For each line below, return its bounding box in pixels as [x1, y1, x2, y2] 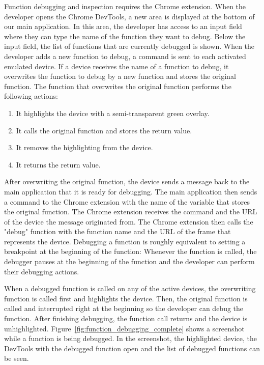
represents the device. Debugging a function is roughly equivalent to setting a [4, 236, 246, 246]
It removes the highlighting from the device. [16, 142, 153, 153]
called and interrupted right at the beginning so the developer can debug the [4, 303, 244, 314]
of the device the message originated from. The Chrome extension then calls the [4, 216, 253, 227]
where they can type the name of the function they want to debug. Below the [4, 31, 246, 41]
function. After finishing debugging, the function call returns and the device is [4, 313, 248, 324]
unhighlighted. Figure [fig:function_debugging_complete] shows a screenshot [4, 323, 245, 333]
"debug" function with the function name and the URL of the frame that [4, 226, 231, 237]
